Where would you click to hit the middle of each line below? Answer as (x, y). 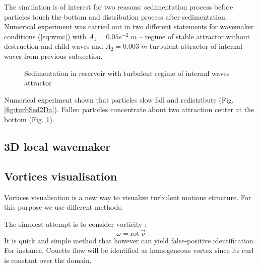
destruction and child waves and (54, 46)
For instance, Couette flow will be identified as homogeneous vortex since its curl (129, 250)
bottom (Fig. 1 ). (29, 119)
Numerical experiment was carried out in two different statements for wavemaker (129, 26)
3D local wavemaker (57, 146)
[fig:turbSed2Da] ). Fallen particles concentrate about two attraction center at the (129, 109)
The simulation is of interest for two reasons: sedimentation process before (119, 7)
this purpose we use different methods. (63, 207)
